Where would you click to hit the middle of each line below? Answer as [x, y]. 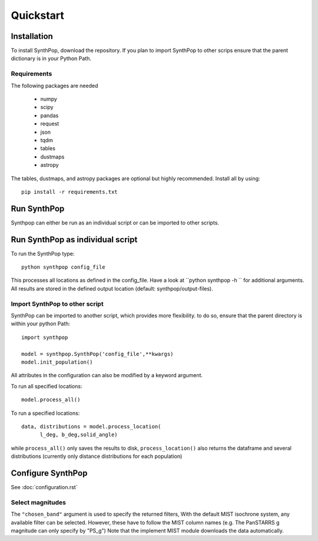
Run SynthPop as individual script [74, 240]
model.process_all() [51, 400]
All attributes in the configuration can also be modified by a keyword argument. [107, 375]
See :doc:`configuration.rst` [44, 487]
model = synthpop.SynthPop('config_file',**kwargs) [97, 354]
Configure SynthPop [49, 473]
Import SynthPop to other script [57, 304]
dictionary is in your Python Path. [51, 58]
